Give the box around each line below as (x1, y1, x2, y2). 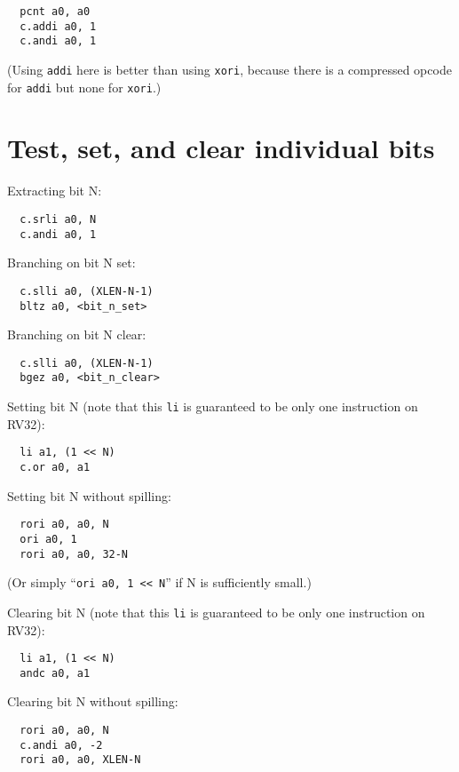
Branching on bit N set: (7, 253, 136, 272)
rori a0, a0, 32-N (20, 547, 129, 561)
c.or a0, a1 (20, 461, 91, 474)
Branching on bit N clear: (7, 325, 146, 344)
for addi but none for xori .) (7, 77, 162, 96)
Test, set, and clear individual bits (7, 130, 435, 166)
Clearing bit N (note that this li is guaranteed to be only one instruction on (7, 602, 425, 621)
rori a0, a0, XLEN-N (20, 753, 141, 767)
